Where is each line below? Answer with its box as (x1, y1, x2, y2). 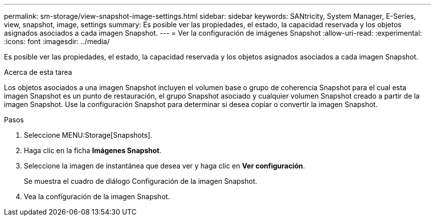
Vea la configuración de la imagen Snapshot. (24, 192, 170, 201)
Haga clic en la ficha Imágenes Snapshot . (24, 146, 161, 155)
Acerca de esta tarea (4, 68, 72, 76)
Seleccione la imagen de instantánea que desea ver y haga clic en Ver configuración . (24, 162, 305, 170)
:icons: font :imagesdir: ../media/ (4, 37, 110, 46)
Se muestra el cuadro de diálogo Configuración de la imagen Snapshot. (24, 177, 257, 185)
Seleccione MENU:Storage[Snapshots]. (24, 131, 152, 139)
